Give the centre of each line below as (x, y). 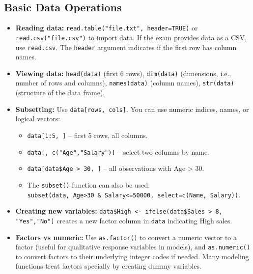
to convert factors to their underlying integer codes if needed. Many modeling (132, 256)
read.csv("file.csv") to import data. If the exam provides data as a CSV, (131, 37)
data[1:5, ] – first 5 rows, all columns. (87, 135)
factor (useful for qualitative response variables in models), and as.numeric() (133, 247)
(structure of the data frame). (60, 93)
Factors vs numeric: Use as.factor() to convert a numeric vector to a (126, 237)
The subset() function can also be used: (89, 184)
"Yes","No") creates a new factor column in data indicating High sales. (124, 220)
